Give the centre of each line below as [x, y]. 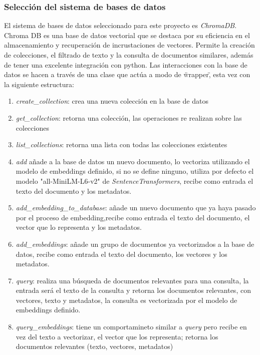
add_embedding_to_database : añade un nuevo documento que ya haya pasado [136, 208]
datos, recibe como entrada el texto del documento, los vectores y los [121, 254]
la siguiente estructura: [39, 84]
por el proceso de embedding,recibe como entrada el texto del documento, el [133, 217]
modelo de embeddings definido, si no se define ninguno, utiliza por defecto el [135, 171]
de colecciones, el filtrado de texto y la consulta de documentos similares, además [129, 55]
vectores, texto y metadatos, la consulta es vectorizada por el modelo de [126, 300]
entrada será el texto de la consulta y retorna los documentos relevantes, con [133, 290]
